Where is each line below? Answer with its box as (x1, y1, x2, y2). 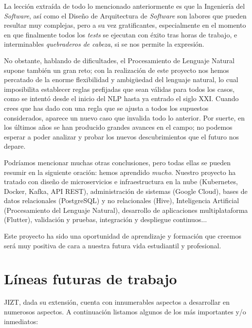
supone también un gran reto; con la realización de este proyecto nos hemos (4, 65, 229, 75)
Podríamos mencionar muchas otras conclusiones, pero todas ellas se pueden (4, 157, 231, 167)
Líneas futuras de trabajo (4, 269, 177, 289)
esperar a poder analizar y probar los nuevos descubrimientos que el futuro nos (4, 131, 239, 141)
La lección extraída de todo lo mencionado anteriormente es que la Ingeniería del (4, 1, 245, 11)
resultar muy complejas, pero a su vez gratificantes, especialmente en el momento (4, 20, 246, 30)
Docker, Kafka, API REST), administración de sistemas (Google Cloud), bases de (4, 186, 248, 196)
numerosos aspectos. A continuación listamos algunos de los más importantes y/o (4, 306, 246, 316)
